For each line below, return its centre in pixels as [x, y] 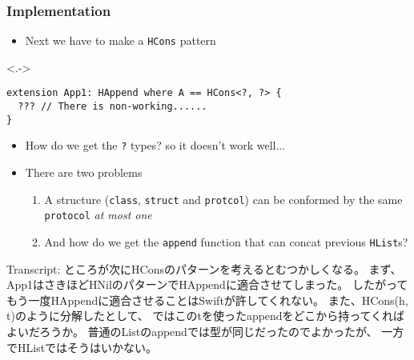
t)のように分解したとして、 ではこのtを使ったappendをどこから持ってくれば [206, 316]
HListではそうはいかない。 [87, 347]
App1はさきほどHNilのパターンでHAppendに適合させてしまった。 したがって [207, 284]
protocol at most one [98, 215]
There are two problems [84, 172]
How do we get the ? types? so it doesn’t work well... [155, 145]
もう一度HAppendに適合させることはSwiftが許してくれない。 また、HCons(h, [207, 300]
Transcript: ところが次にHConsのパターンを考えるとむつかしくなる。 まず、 [204, 268]
